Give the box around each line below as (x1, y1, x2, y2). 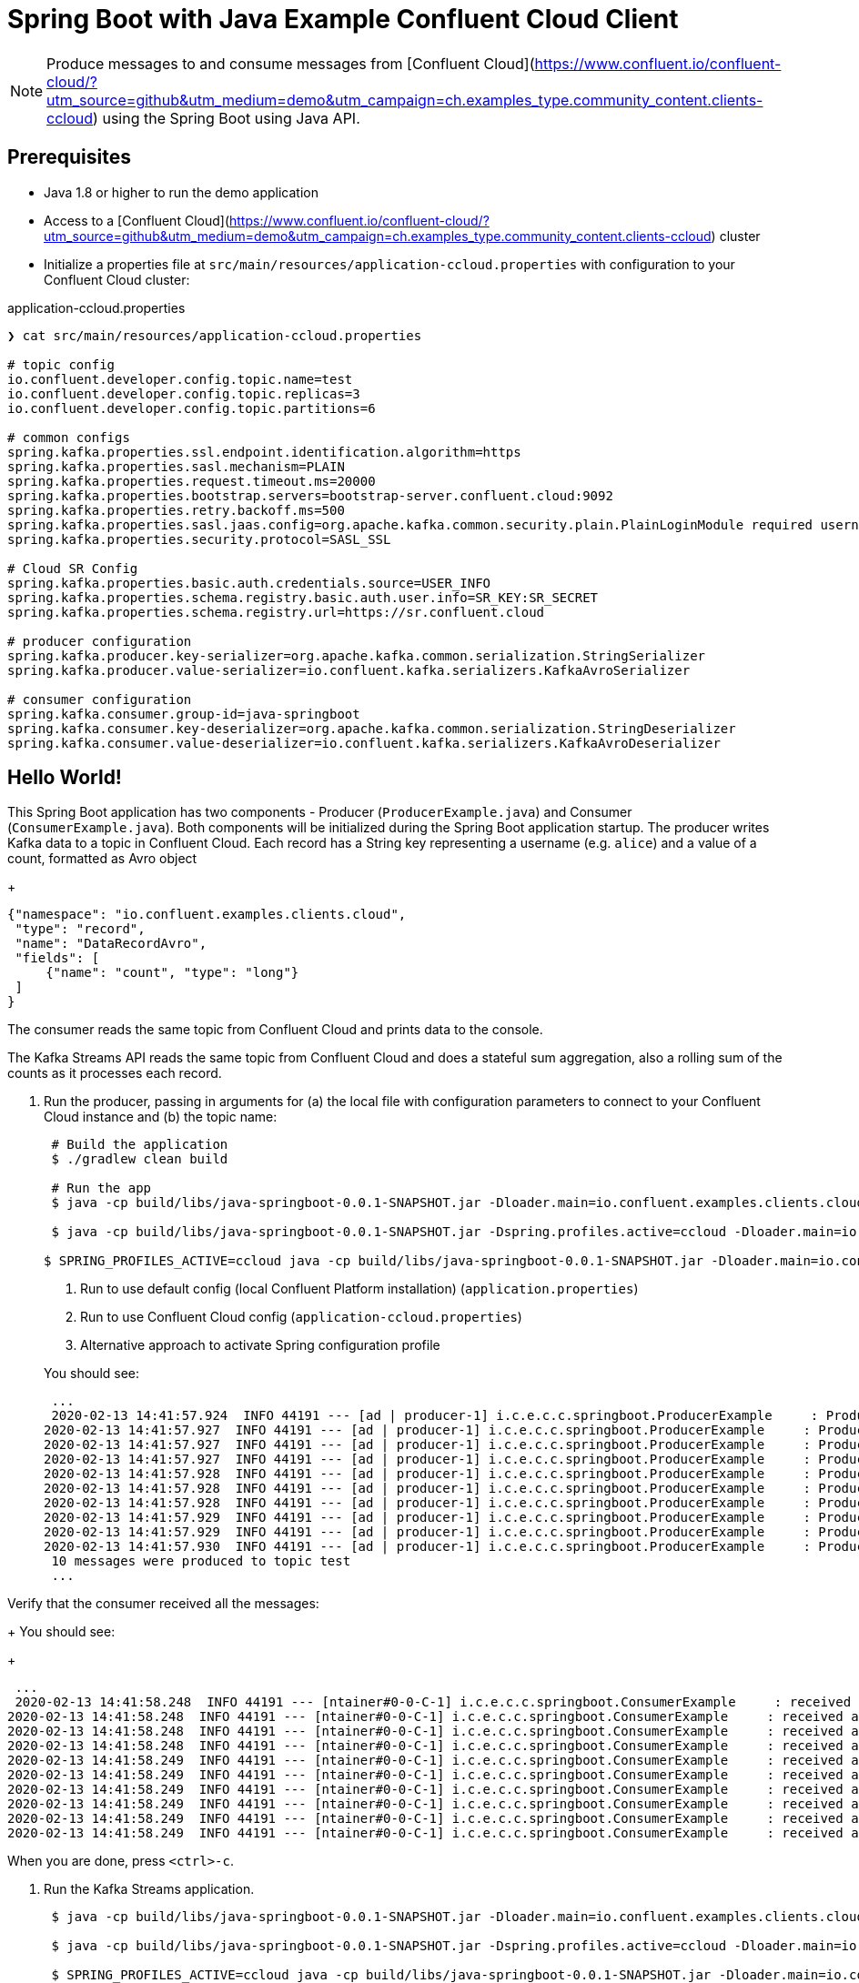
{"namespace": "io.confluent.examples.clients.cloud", (7, 907, 407, 922)
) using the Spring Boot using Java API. (93, 108, 360, 127)
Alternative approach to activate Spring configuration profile (80, 1337, 440, 1354)
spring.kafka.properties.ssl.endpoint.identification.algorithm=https (7, 444, 521, 459)
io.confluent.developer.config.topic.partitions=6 (7, 400, 376, 416)
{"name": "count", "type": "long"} (45, 965, 299, 981)
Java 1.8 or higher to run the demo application (44, 184, 319, 200)
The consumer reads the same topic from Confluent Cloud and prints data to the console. (7, 1022, 543, 1038)
